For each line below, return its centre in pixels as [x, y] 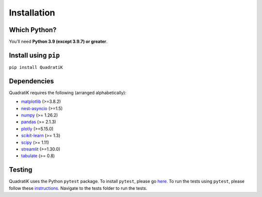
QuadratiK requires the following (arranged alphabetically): [68, 93]
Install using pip [34, 55]
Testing [21, 170]
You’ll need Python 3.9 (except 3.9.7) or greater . [58, 42]
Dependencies [32, 81]
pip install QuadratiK [36, 67]
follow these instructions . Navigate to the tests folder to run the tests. [78, 188]
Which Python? [33, 30]
